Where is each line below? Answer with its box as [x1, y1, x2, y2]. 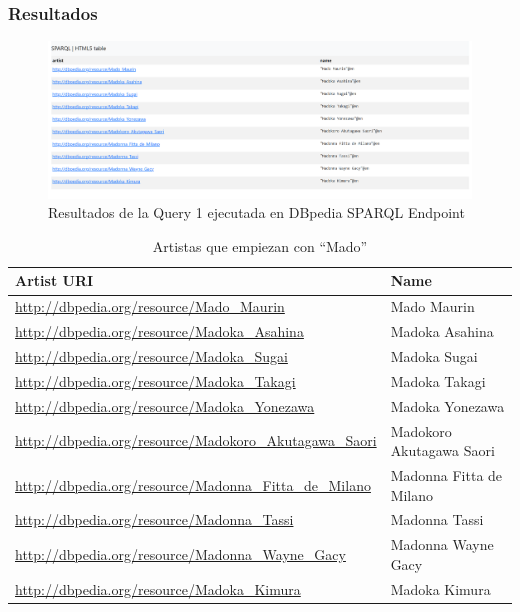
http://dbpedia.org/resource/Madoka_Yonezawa [15, 395, 315, 416]
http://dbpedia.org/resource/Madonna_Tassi [15, 509, 294, 530]
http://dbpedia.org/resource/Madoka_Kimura [15, 578, 301, 599]
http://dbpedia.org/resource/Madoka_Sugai [15, 346, 288, 367]
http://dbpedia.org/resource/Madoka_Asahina [15, 321, 304, 342]
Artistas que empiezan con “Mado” [152, 235, 368, 256]
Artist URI [15, 270, 94, 291]
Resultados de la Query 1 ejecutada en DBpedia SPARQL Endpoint [48, 202, 465, 223]
